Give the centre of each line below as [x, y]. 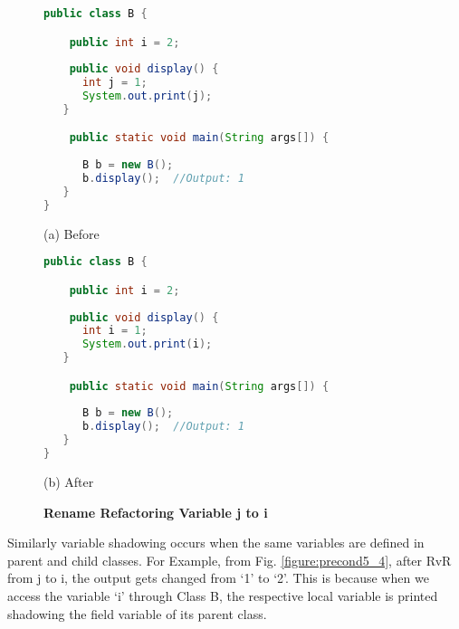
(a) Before [72, 233]
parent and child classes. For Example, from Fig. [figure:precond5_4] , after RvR [229, 560]
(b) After [69, 481]
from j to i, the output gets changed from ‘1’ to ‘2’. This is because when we [218, 578]
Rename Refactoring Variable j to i [156, 512]
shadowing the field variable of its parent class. [137, 613]
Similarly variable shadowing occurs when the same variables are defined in [216, 543]
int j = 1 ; [115, 83]
